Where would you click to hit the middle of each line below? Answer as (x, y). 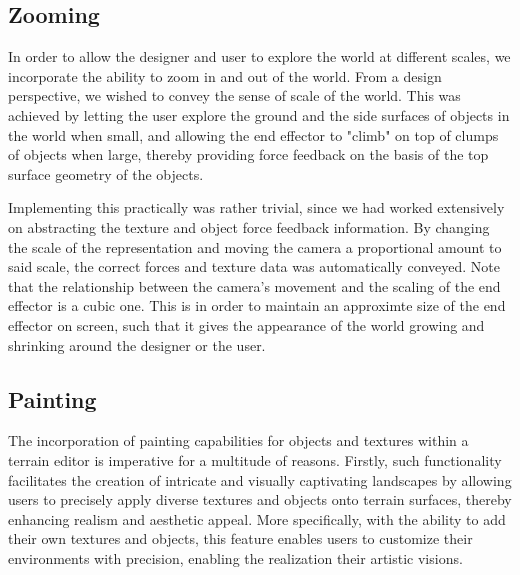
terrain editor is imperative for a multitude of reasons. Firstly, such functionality (255, 459)
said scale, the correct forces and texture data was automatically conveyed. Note (254, 266)
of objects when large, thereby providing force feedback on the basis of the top (248, 154)
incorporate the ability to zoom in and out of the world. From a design (225, 75)
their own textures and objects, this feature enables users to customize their (240, 538)
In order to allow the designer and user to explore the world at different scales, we (259, 56)
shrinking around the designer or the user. (137, 344)
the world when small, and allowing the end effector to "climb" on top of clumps (253, 134)
